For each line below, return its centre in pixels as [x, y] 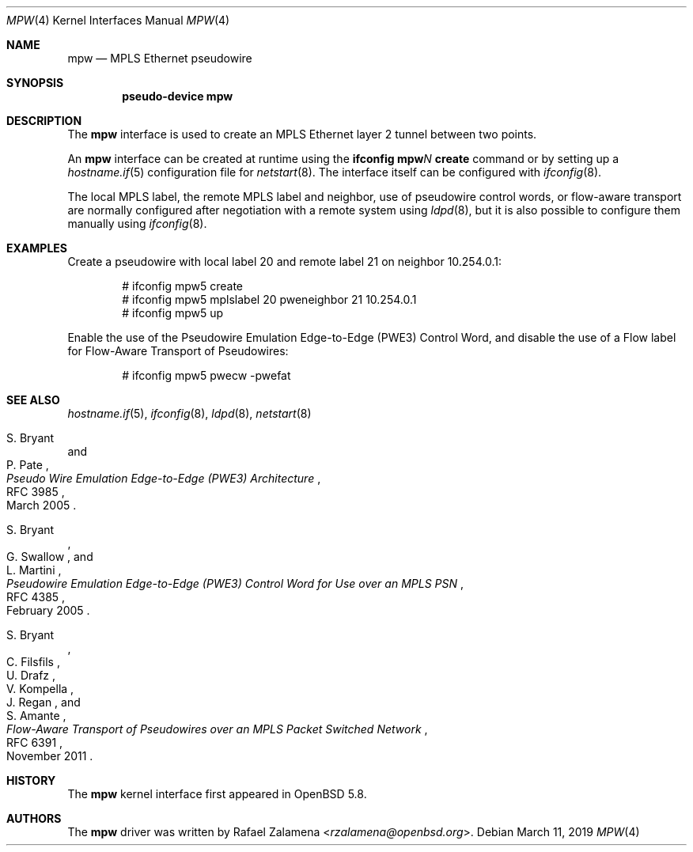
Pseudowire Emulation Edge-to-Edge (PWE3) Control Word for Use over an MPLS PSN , [235, 583]
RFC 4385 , [36, 597]
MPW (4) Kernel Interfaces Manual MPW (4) [118, 20]
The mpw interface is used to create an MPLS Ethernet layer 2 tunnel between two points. [302, 134]
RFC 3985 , [36, 492]
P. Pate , [28, 465]
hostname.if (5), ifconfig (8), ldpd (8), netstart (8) [189, 413]
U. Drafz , [31, 675]
